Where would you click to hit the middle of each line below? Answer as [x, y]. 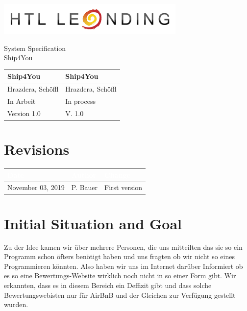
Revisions [37, 149]
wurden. [16, 304]
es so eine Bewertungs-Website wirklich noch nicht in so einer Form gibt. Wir [120, 275]
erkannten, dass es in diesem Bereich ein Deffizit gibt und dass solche [108, 285]
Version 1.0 [24, 113]
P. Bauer [85, 187]
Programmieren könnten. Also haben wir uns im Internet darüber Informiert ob [123, 266]
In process [80, 101]
